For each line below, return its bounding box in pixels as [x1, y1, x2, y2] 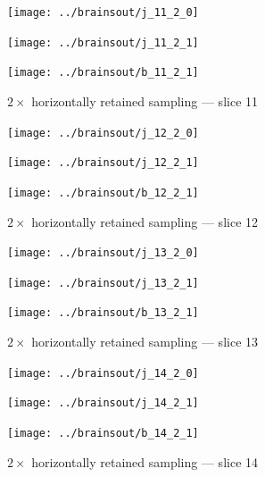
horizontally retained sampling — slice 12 [31, 212, 259, 230]
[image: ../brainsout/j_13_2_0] [7, 247, 199, 260]
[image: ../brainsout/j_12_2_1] [7, 156, 199, 170]
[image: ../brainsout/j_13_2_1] [7, 276, 199, 289]
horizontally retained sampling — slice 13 [31, 332, 259, 351]
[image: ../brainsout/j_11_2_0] [7, 6, 199, 19]
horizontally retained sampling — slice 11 [31, 91, 259, 110]
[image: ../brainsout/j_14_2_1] [7, 397, 199, 410]
